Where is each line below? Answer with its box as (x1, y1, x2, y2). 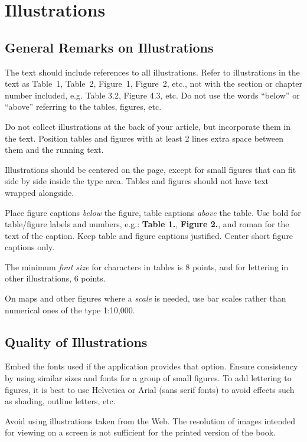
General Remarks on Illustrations (5, 38, 214, 56)
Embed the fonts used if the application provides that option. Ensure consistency (5, 360, 298, 372)
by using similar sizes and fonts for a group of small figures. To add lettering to (5, 372, 292, 384)
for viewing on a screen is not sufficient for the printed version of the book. (5, 426, 276, 438)
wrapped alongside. (5, 186, 74, 198)
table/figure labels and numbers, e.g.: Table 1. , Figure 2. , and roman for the (5, 218, 289, 230)
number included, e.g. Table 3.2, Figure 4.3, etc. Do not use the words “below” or (5, 89, 300, 101)
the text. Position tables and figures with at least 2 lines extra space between (5, 132, 284, 144)
